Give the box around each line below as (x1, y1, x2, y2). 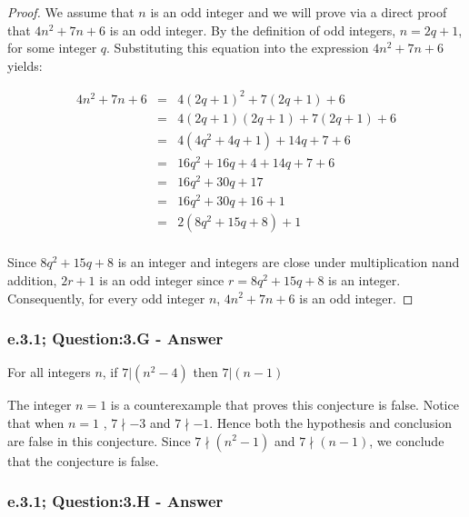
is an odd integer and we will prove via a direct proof (150, 3, 447, 21)
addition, (7, 270, 57, 289)
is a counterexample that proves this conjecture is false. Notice (110, 395, 459, 414)
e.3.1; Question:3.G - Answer (7, 327, 224, 350)
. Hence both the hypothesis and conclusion (209, 413, 452, 432)
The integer (7, 395, 72, 414)
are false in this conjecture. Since (7, 431, 191, 450)
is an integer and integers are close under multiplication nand (117, 253, 460, 272)
